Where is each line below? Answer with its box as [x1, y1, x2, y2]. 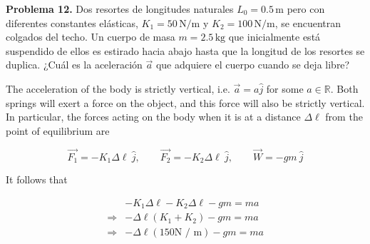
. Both [330, 81, 359, 96]
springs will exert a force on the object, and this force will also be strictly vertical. [6, 95, 365, 110]
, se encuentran [274, 15, 341, 30]
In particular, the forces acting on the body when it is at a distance [6, 109, 301, 124]
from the [325, 109, 363, 124]
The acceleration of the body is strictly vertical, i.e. [6, 81, 230, 96]
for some [266, 81, 304, 96]
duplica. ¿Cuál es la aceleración [6, 57, 143, 72]
